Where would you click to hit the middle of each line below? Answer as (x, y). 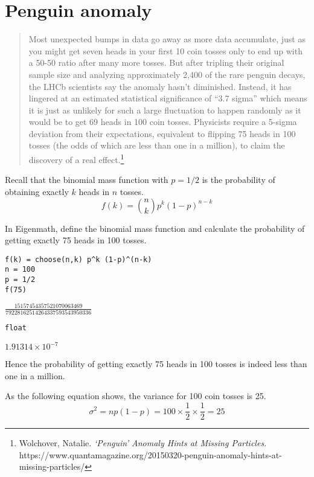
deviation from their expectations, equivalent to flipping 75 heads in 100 (162, 133)
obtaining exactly (37, 191)
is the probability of (239, 180)
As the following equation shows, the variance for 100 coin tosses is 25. (136, 396)
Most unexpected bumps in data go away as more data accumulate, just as (167, 39)
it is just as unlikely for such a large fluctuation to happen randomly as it (165, 110)
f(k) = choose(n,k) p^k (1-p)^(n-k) (78, 259)
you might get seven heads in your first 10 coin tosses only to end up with (165, 50)
